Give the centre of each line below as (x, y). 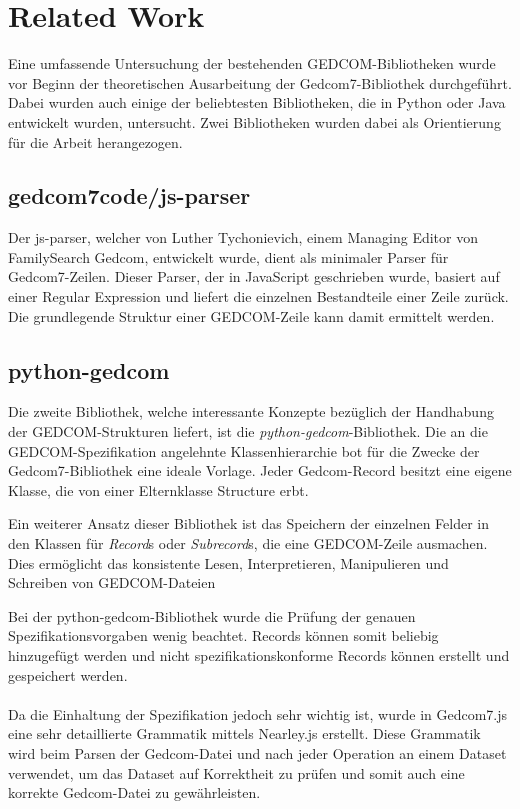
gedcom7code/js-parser (129, 195)
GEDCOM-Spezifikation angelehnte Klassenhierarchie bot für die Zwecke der (244, 450)
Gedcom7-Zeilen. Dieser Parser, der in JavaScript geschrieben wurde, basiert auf (254, 276)
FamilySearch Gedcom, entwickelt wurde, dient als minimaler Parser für (228, 256)
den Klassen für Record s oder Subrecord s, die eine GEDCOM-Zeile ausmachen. (248, 543)
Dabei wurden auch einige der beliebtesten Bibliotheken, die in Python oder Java (257, 102)
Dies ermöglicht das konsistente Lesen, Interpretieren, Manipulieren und (228, 562)
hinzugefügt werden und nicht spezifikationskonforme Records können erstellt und (259, 655)
